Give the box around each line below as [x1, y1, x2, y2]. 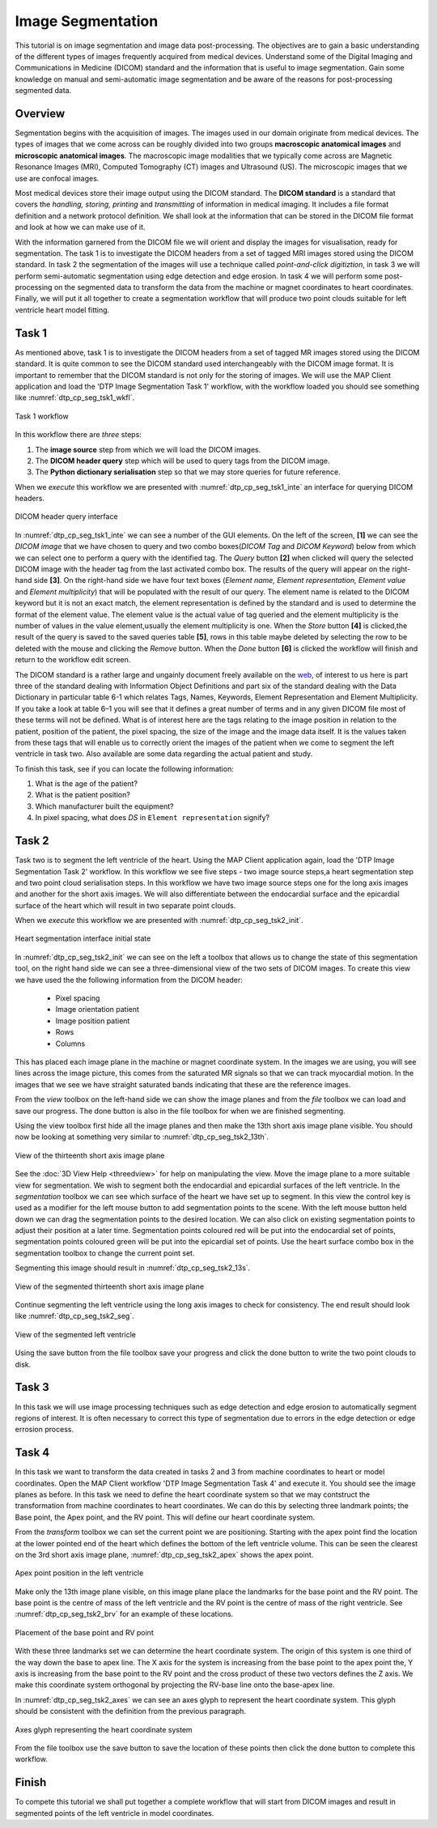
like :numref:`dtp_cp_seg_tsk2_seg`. [15, 1311, 134, 1321]
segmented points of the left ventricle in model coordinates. [15, 1808, 214, 1817]
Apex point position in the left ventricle [15, 1568, 144, 1578]
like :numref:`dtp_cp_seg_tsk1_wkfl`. [15, 393, 135, 402]
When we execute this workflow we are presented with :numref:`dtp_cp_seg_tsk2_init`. [15, 916, 303, 925]
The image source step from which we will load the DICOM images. [35, 444, 261, 454]
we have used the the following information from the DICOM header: [15, 975, 243, 984]
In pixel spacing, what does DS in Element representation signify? [35, 813, 270, 823]
